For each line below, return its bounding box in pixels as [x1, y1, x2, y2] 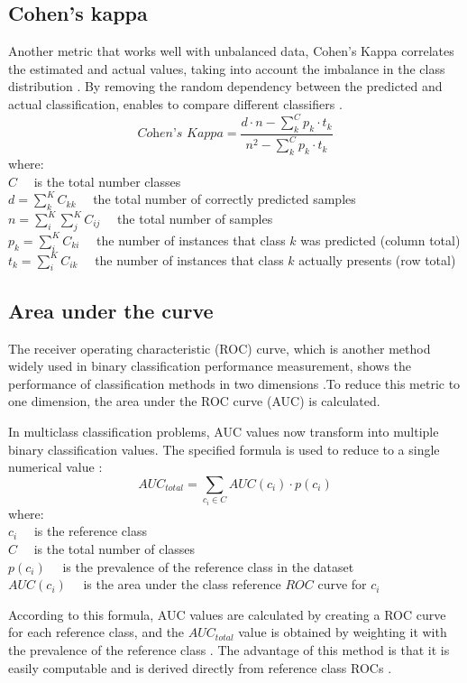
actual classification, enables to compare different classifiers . [8, 94, 343, 113]
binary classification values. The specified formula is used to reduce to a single [8, 439, 440, 458]
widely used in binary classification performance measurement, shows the [8, 356, 412, 375]
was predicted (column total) [300, 230, 461, 249]
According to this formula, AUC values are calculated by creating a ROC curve [8, 605, 446, 623]
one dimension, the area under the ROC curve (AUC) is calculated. [8, 392, 380, 411]
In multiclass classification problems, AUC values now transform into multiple [8, 422, 439, 440]
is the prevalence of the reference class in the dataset [62, 557, 354, 576]
